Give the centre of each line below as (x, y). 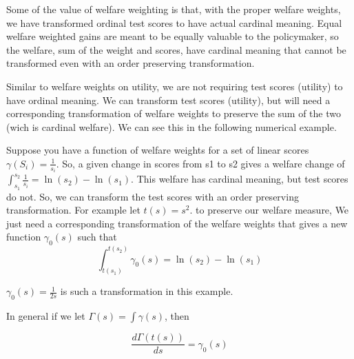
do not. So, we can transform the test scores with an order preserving (153, 196)
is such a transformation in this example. (147, 291)
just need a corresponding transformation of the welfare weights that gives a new (177, 223)
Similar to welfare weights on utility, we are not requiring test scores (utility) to (175, 86)
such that (97, 237)
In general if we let (46, 316)
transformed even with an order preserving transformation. (131, 63)
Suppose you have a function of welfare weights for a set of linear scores (158, 150)
